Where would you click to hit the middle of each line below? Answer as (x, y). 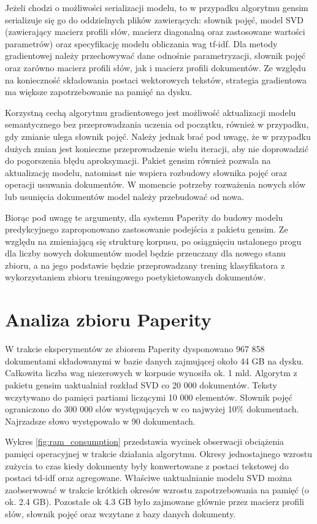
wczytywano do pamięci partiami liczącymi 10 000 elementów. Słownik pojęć (149, 397)
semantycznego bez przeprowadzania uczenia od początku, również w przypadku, (157, 124)
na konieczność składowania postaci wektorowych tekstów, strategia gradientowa (156, 79)
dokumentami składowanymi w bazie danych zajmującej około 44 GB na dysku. (155, 360)
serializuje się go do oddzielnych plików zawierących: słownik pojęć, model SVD (155, 19)
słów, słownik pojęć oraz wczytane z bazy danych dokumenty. (120, 513)
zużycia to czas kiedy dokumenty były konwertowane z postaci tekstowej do (147, 465)
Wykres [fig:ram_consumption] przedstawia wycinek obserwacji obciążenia (145, 441)
